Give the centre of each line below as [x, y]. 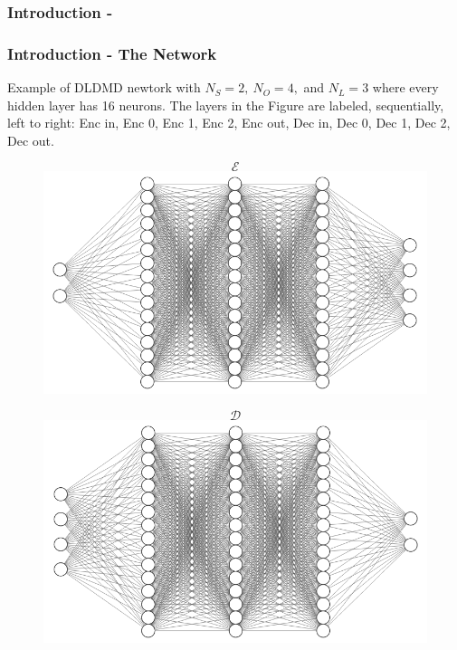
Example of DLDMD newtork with [104, 87]
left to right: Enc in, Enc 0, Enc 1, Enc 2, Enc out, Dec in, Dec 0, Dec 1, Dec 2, [229, 123]
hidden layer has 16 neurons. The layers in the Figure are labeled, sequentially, [226, 105]
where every [405, 87]
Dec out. [31, 140]
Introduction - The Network [112, 53]
